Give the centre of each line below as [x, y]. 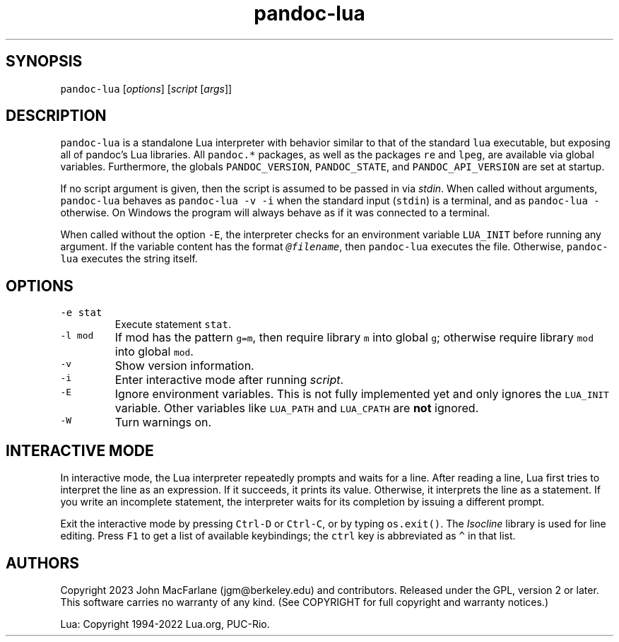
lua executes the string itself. [129, 259]
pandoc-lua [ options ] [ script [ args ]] [146, 88]
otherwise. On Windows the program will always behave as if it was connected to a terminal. [275, 213]
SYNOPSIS [44, 62]
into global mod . [154, 352]
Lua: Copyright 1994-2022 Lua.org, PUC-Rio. [165, 624]
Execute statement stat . [173, 325]
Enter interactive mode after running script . [229, 380]
